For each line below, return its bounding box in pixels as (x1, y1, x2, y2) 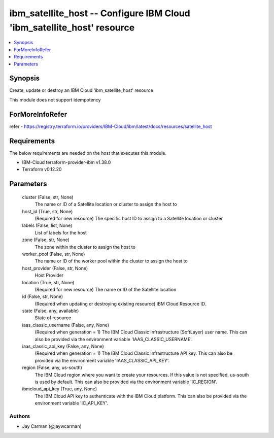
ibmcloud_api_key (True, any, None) (22, 386, 97, 392)
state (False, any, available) (22, 308, 79, 314)
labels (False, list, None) (22, 222, 73, 228)
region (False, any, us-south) (22, 364, 82, 370)
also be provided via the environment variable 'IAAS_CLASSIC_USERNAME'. (35, 336, 193, 342)
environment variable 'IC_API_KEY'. (35, 400, 109, 406)
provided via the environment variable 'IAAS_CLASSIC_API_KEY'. (35, 357, 170, 363)
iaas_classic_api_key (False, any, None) (22, 343, 104, 350)
